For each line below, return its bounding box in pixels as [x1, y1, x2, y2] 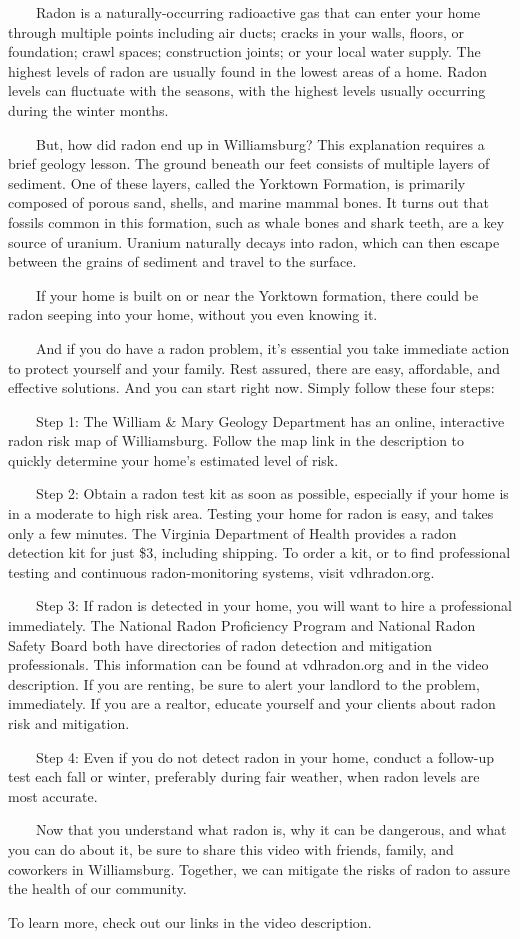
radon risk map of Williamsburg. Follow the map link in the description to [8, 430, 465, 451]
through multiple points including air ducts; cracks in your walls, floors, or [8, 21, 465, 42]
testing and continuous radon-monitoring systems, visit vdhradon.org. [8, 561, 435, 582]
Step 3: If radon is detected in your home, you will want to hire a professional [35, 595, 512, 616]
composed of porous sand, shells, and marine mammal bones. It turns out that [8, 192, 489, 213]
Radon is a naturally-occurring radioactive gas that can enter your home [35, 2, 481, 22]
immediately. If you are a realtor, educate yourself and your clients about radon [8, 693, 496, 714]
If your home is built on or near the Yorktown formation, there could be [35, 284, 479, 305]
